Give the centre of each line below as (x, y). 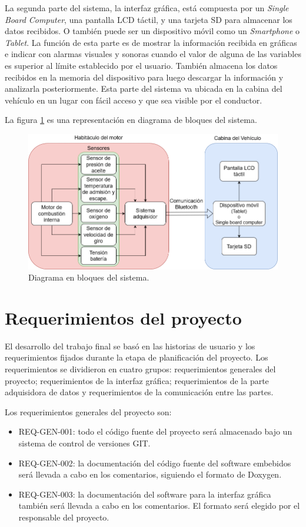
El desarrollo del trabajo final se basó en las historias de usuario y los (130, 346)
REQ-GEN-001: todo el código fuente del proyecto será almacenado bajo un (155, 431)
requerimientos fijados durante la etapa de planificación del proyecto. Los (137, 357)
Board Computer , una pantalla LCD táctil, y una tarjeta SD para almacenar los (149, 19)
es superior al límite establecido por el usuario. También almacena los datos (141, 65)
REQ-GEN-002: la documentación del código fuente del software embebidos (155, 463)
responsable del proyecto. (64, 517)
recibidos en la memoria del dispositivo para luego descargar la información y (144, 77)
